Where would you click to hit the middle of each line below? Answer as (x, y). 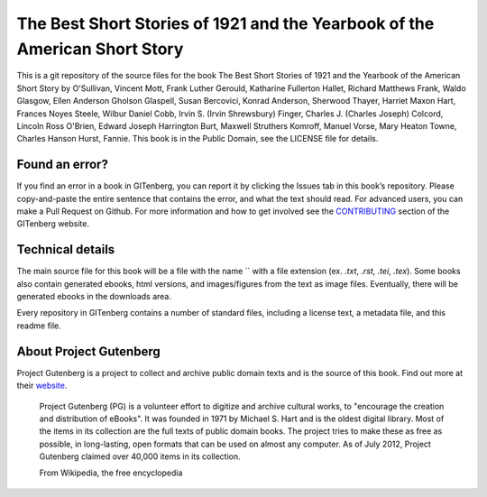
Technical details (66, 249)
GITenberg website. (53, 224)
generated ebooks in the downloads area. (94, 297)
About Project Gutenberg (89, 351)
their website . (42, 386)
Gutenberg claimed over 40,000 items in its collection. (140, 456)
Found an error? (62, 165)
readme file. (39, 326)
